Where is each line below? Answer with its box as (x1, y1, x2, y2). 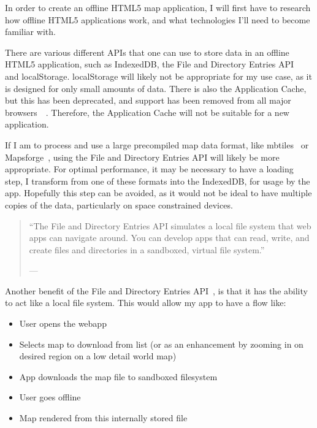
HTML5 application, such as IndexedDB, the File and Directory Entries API (5, 58, 294, 71)
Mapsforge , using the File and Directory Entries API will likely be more (5, 150, 280, 163)
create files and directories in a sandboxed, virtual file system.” (29, 243, 265, 256)
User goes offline (19, 391, 81, 403)
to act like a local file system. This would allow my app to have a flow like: (5, 296, 286, 309)
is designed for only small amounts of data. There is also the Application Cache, (5, 82, 307, 94)
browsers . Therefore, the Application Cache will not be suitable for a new (5, 105, 289, 118)
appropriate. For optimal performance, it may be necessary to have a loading (5, 162, 294, 175)
